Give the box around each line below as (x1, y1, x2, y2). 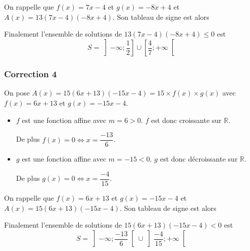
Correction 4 (4, 68, 57, 80)
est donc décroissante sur (160, 153, 238, 164)
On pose (4, 87, 30, 98)
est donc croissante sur (151, 114, 222, 125)
